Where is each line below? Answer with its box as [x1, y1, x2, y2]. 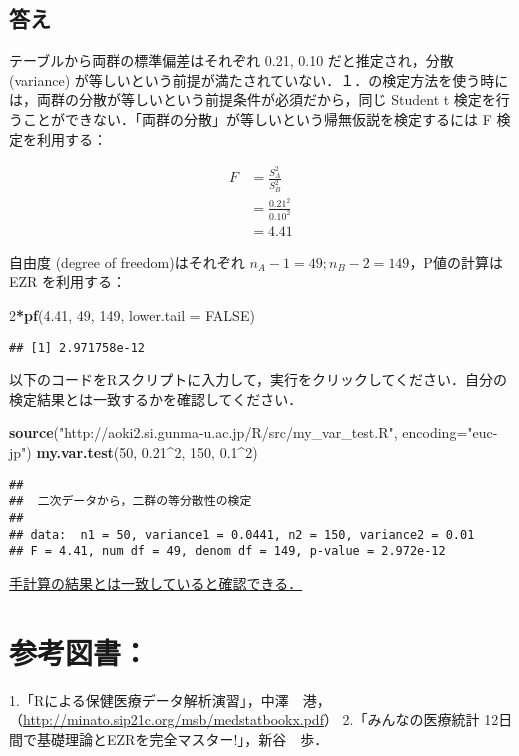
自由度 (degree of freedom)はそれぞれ [9, 251, 245, 272]
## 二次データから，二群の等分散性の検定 [9, 494, 252, 509]
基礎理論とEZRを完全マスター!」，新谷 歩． [36, 728, 329, 749]
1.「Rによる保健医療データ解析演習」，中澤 [9, 689, 289, 710]
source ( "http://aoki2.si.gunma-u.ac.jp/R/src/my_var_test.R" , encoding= [9, 422, 468, 443]
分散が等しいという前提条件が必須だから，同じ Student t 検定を [78, 89, 496, 110]
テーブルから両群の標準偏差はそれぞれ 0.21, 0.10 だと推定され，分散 [9, 50, 454, 71]
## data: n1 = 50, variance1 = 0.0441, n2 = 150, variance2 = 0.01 [9, 527, 475, 542]
